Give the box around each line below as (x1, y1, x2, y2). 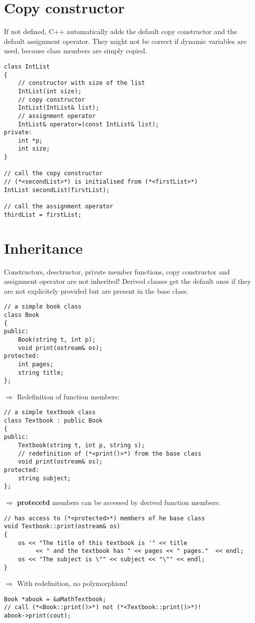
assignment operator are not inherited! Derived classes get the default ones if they (4, 276, 251, 286)
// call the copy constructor (4, 170, 103, 177)
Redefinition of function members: (17, 391, 120, 401)
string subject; (18, 474, 71, 482)
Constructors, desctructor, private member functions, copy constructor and (4, 266, 230, 276)
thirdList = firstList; (4, 211, 82, 218)
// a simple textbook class (4, 409, 96, 416)
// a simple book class (4, 303, 82, 311)
